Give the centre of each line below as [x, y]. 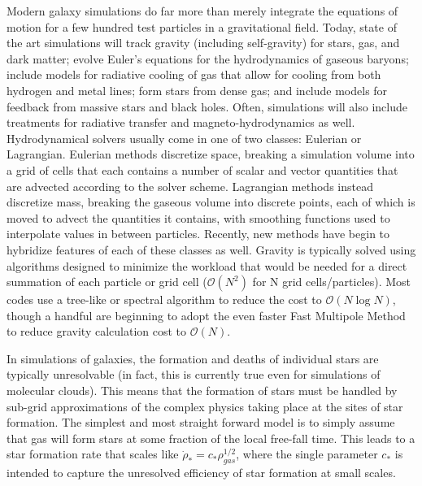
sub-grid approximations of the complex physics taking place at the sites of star [205, 406]
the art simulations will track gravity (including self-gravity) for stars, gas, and [203, 43]
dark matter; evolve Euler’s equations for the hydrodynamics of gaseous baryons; [208, 58]
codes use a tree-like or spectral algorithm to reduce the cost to [164, 299]
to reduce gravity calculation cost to [97, 331]
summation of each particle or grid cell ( [107, 282]
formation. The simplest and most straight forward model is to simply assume [201, 422]
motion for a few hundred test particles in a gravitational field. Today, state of [202, 26]
